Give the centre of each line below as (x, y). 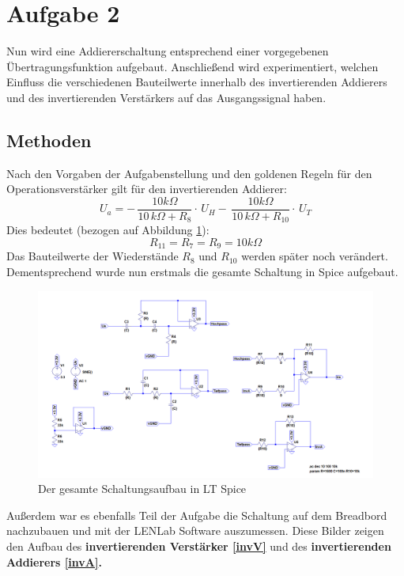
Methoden (49, 140)
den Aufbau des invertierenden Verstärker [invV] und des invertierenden (199, 546)
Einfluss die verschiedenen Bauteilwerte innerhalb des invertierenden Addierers (197, 82)
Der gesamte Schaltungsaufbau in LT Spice (142, 489)
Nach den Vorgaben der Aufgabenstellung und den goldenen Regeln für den (189, 173)
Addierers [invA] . (54, 561)
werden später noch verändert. (315, 256)
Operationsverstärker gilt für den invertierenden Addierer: (147, 189)
